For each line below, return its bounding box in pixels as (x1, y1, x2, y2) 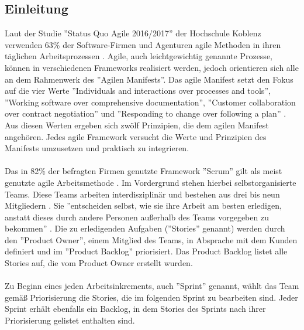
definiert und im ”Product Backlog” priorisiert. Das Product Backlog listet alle (5, 245, 288, 257)
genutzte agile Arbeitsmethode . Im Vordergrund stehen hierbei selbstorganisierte (5, 176, 296, 188)
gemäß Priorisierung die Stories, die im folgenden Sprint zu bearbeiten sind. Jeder (5, 291, 298, 303)
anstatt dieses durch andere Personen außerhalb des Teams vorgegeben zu (5, 210, 269, 223)
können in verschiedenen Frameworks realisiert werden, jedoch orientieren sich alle (5, 61, 299, 73)
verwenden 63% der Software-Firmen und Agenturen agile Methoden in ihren (5, 38, 281, 50)
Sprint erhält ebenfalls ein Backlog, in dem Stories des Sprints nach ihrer (5, 302, 266, 315)
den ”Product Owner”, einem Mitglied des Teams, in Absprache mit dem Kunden (5, 233, 298, 246)
